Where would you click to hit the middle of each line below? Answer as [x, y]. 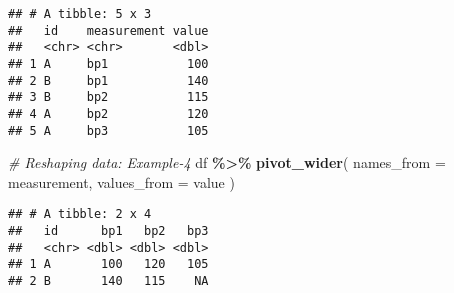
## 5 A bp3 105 [108, 130]
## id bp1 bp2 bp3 [108, 231]
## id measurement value [108, 30]
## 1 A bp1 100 [108, 63]
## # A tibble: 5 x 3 [80, 14]
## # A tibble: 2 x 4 [80, 214]
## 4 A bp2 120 [108, 113]
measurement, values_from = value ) [121, 181]
